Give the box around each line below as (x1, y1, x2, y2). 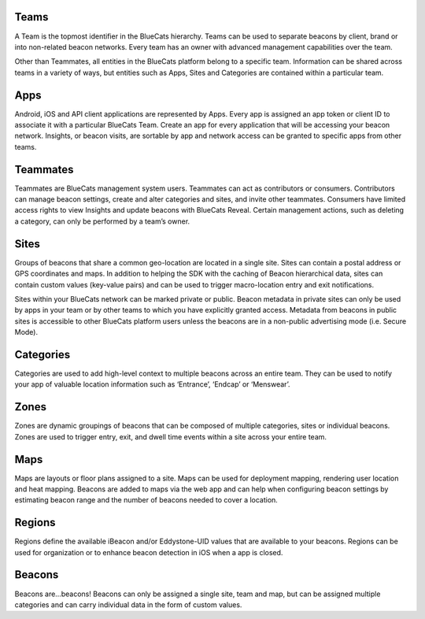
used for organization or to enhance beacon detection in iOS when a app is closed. (14, 547, 283, 557)
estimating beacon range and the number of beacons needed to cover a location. (14, 495, 279, 505)
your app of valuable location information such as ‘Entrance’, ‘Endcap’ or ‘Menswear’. (14, 380, 290, 389)
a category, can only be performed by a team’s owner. (14, 217, 190, 226)
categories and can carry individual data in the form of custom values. (14, 599, 242, 610)
